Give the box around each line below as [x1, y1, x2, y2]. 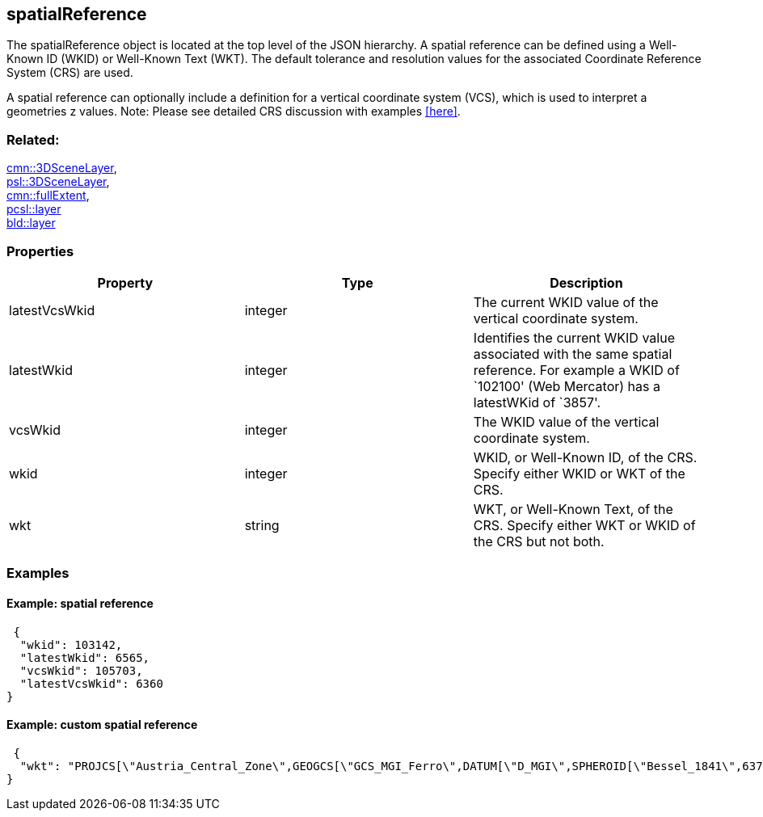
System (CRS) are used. [6, 65, 133, 80]
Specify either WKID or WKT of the [473, 465, 685, 482]
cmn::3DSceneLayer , [6, 161, 117, 175]
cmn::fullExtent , [6, 188, 90, 203]
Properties [6, 242, 74, 259]
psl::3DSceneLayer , [6, 175, 110, 189]
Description [550, 274, 623, 291]
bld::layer [6, 216, 56, 230]
